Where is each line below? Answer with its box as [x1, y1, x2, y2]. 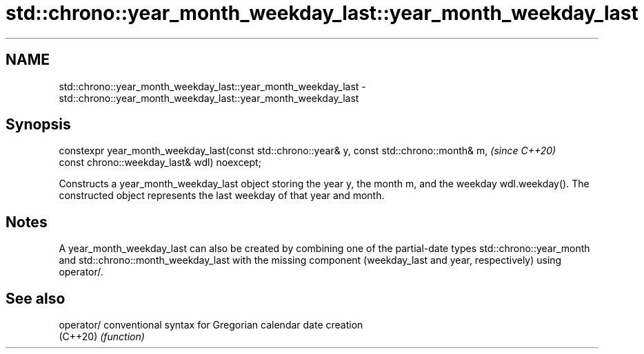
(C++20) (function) [59, 331, 145, 343]
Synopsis [6, 116, 71, 134]
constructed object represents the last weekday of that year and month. [59, 189, 385, 202]
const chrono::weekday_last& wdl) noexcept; [59, 156, 261, 169]
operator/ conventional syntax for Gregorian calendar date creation [59, 319, 363, 331]
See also [6, 289, 66, 307]
